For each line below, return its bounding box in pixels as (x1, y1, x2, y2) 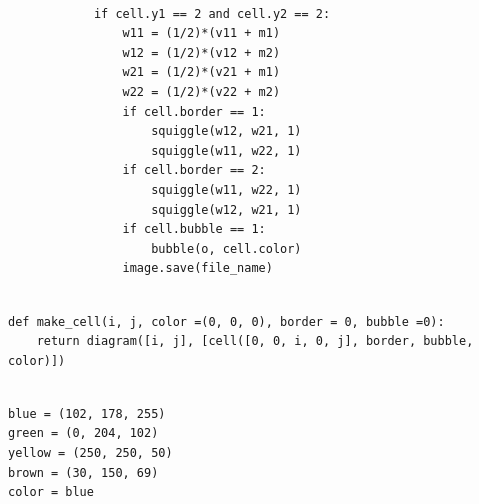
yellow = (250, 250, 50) (8, 446, 173, 461)
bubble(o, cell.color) (151, 241, 302, 256)
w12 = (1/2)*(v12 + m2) (122, 45, 281, 60)
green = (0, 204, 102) (8, 426, 159, 441)
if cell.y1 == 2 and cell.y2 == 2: (93, 6, 331, 21)
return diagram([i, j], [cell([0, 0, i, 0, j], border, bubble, (36, 334, 474, 349)
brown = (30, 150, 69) (8, 465, 159, 480)
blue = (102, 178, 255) (8, 406, 166, 421)
